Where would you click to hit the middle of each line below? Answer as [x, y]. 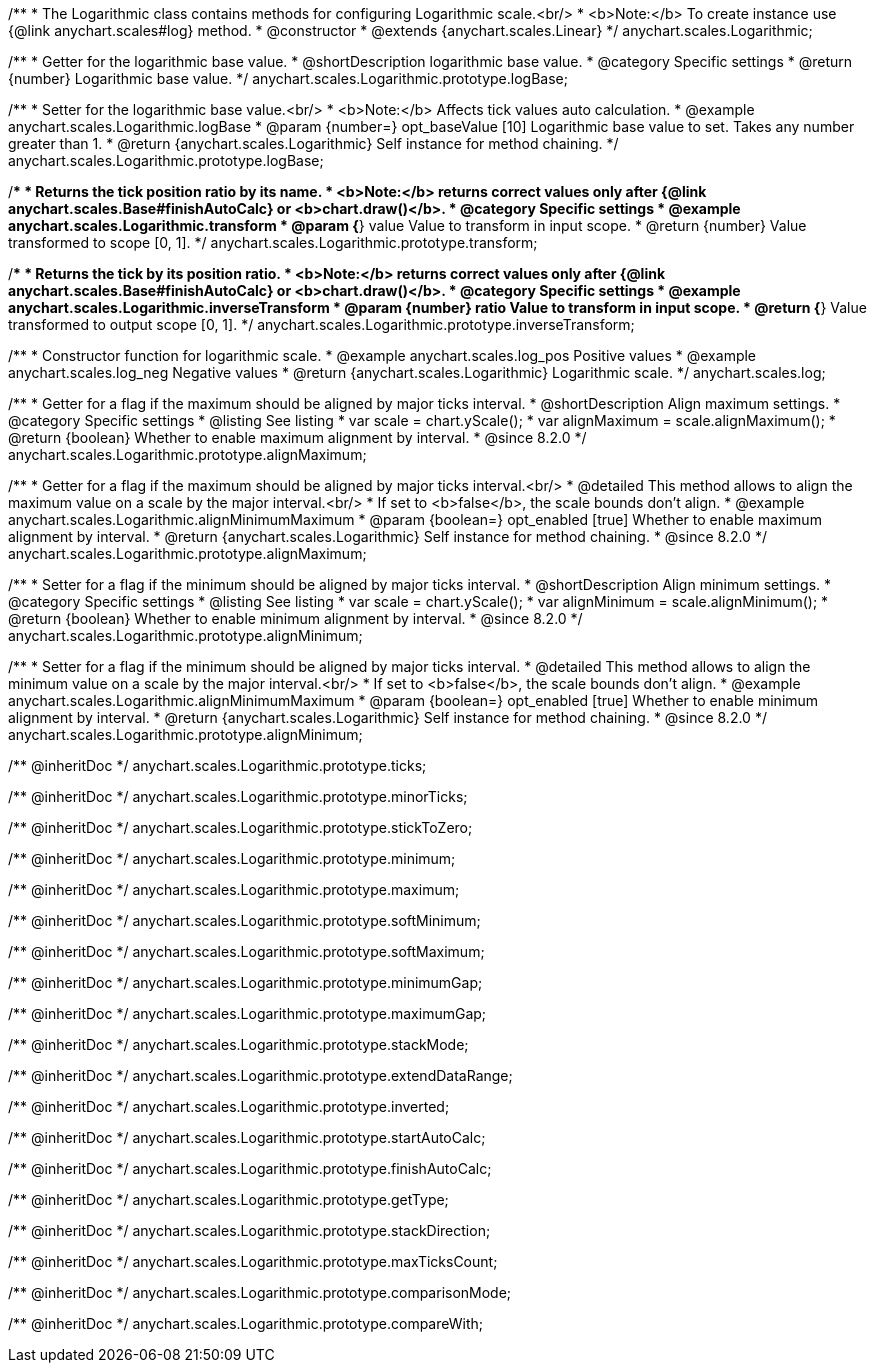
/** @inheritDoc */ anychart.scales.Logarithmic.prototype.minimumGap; [245, 982]
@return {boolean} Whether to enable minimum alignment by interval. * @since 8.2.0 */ [295, 618]
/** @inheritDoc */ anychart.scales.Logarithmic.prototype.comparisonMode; [260, 1292]
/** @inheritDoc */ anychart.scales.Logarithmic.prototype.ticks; [217, 765]
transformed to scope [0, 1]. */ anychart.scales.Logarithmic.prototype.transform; [273, 242]
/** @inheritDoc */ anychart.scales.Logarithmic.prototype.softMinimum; [244, 920]
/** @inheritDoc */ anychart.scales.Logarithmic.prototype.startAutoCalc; [247, 1137]
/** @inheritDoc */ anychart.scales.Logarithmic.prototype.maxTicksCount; [253, 1261]
